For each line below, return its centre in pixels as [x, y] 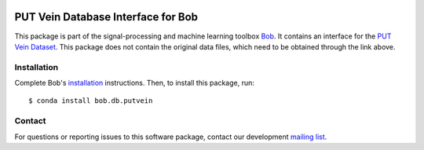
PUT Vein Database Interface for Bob [106, 17]
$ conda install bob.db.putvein [91, 101]
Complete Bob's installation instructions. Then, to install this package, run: [134, 83]
